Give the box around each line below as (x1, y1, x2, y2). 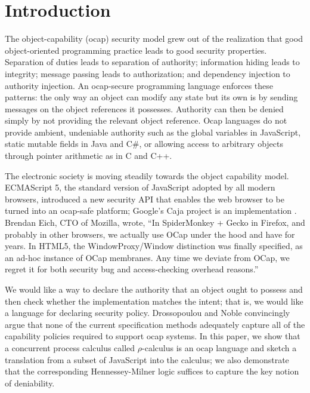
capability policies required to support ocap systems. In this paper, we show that (5, 330, 300, 342)
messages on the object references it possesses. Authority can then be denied (5, 102, 284, 115)
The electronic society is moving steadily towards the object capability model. (5, 169, 289, 182)
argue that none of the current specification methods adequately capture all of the (5, 318, 305, 330)
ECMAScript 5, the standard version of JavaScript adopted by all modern (5, 181, 275, 194)
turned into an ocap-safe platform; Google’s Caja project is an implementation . (5, 204, 297, 217)
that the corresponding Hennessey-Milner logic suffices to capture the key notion (5, 365, 299, 377)
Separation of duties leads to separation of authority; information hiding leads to (5, 56, 300, 68)
